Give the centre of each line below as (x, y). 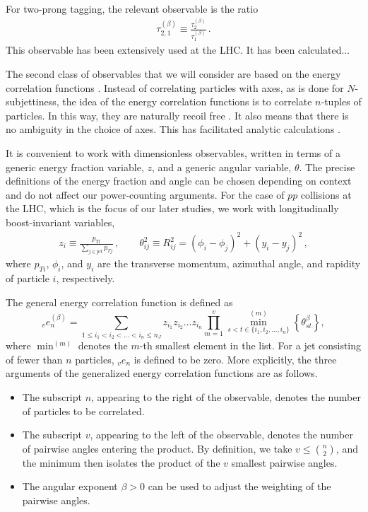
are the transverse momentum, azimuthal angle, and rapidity (229, 263)
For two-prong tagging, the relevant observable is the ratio (132, 8)
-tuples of (341, 101)
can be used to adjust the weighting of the (239, 486)
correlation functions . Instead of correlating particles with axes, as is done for (175, 87)
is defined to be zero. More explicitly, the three (235, 359)
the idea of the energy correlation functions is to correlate (187, 101)
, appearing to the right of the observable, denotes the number (226, 397)
